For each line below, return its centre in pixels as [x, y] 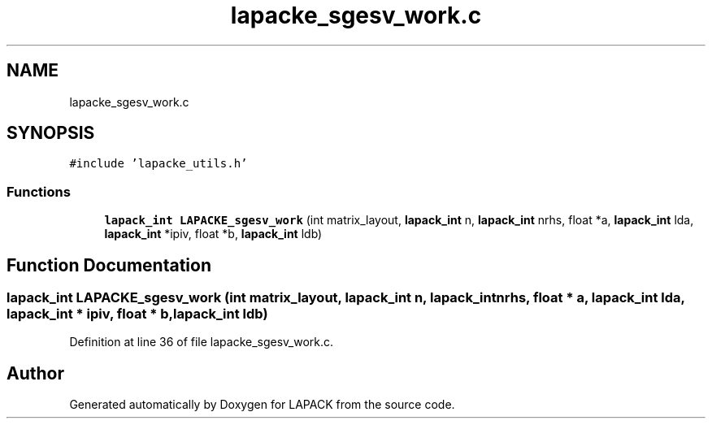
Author [35, 373]
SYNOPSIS [51, 133]
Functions [39, 191]
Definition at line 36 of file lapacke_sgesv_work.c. [202, 342]
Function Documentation [109, 265]
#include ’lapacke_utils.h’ [158, 164]
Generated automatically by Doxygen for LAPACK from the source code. [262, 405]
